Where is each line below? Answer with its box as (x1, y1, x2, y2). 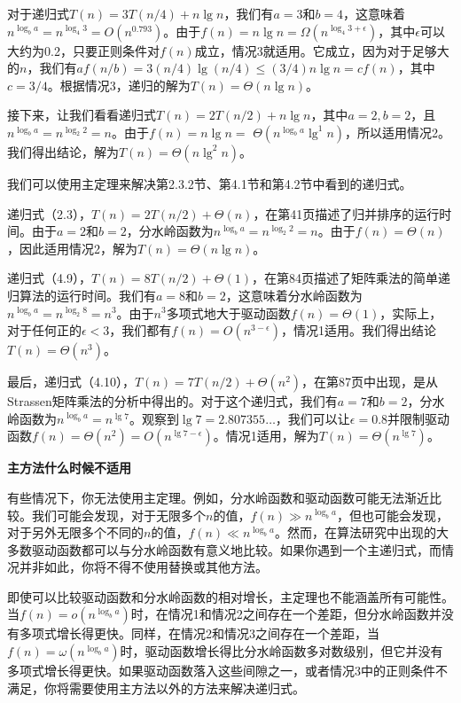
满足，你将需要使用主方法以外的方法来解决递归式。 (7, 678, 305, 697)
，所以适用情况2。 (345, 122, 451, 141)
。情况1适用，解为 (213, 426, 319, 445)
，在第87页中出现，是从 (301, 372, 439, 391)
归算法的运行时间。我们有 (7, 285, 156, 304)
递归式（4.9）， (7, 269, 91, 287)
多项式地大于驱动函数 (166, 303, 291, 322)
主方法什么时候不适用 (7, 458, 131, 477)
